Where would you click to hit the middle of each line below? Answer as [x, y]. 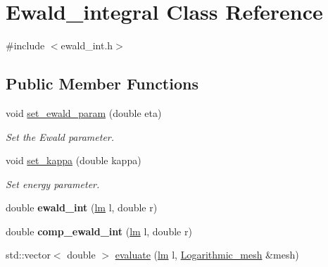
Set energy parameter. [53, 184]
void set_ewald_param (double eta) [84, 112]
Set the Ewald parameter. [60, 136]
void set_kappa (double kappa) [74, 160]
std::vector [28, 255]
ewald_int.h [87, 45]
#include [25, 45]
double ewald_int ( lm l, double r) [82, 207]
